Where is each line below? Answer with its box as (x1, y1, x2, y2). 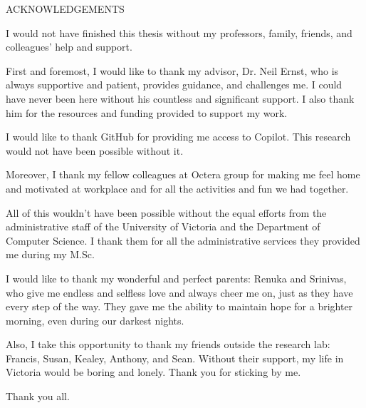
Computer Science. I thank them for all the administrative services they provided (6, 233, 360, 248)
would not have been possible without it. (6, 143, 184, 158)
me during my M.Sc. (6, 247, 95, 262)
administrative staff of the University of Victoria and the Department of (6, 219, 320, 234)
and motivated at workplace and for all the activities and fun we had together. (6, 180, 349, 195)
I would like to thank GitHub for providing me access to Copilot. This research (6, 129, 351, 144)
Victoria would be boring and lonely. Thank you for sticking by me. (6, 364, 301, 379)
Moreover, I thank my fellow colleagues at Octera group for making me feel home (6, 167, 360, 182)
